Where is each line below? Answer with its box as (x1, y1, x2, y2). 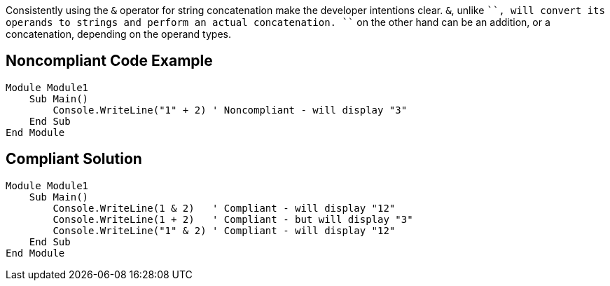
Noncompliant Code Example (6, 52, 213, 70)
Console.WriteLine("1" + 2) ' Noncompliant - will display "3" (53, 104, 408, 116)
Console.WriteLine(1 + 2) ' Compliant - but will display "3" (53, 213, 413, 225)
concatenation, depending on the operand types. (6, 28, 231, 40)
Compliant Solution (6, 150, 142, 168)
